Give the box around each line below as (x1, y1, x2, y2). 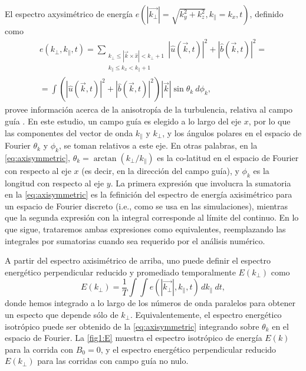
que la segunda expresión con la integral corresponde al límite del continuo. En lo (5, 211, 299, 224)
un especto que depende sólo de (5, 308, 119, 320)
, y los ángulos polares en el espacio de (162, 126, 302, 139)
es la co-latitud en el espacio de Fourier (157, 151, 299, 163)
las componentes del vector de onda (5, 126, 133, 139)
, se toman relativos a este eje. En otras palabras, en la (58, 139, 258, 152)
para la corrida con (5, 343, 74, 355)
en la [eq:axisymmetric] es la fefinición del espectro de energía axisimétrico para (5, 188, 292, 201)
